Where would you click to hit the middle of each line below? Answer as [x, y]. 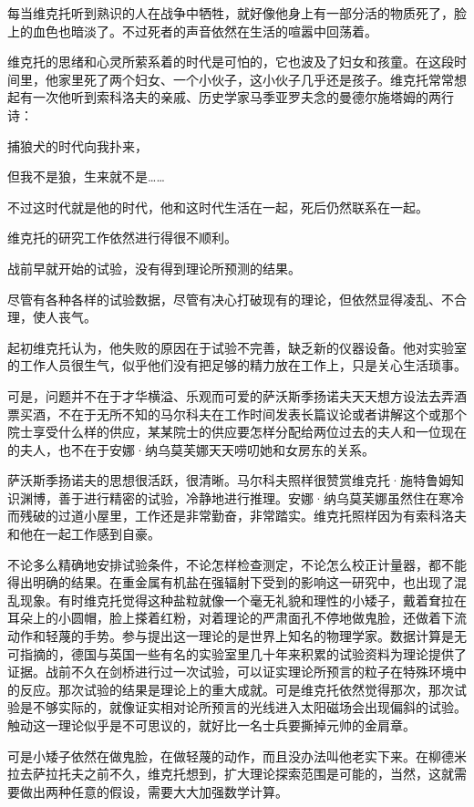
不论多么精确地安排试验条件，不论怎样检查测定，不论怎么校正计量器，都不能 [237, 564]
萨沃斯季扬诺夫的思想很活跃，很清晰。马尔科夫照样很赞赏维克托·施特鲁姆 [229, 480]
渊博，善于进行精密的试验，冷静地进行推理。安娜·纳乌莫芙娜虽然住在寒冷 [242, 497]
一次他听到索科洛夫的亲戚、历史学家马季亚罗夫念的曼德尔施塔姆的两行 [243, 97]
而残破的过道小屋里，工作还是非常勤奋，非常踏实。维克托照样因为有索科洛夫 [237, 516]
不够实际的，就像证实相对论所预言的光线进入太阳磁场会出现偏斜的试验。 [249, 707]
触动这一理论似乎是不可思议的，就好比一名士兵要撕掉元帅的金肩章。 [211, 725]
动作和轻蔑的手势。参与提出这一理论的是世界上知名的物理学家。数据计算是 [231, 636]
